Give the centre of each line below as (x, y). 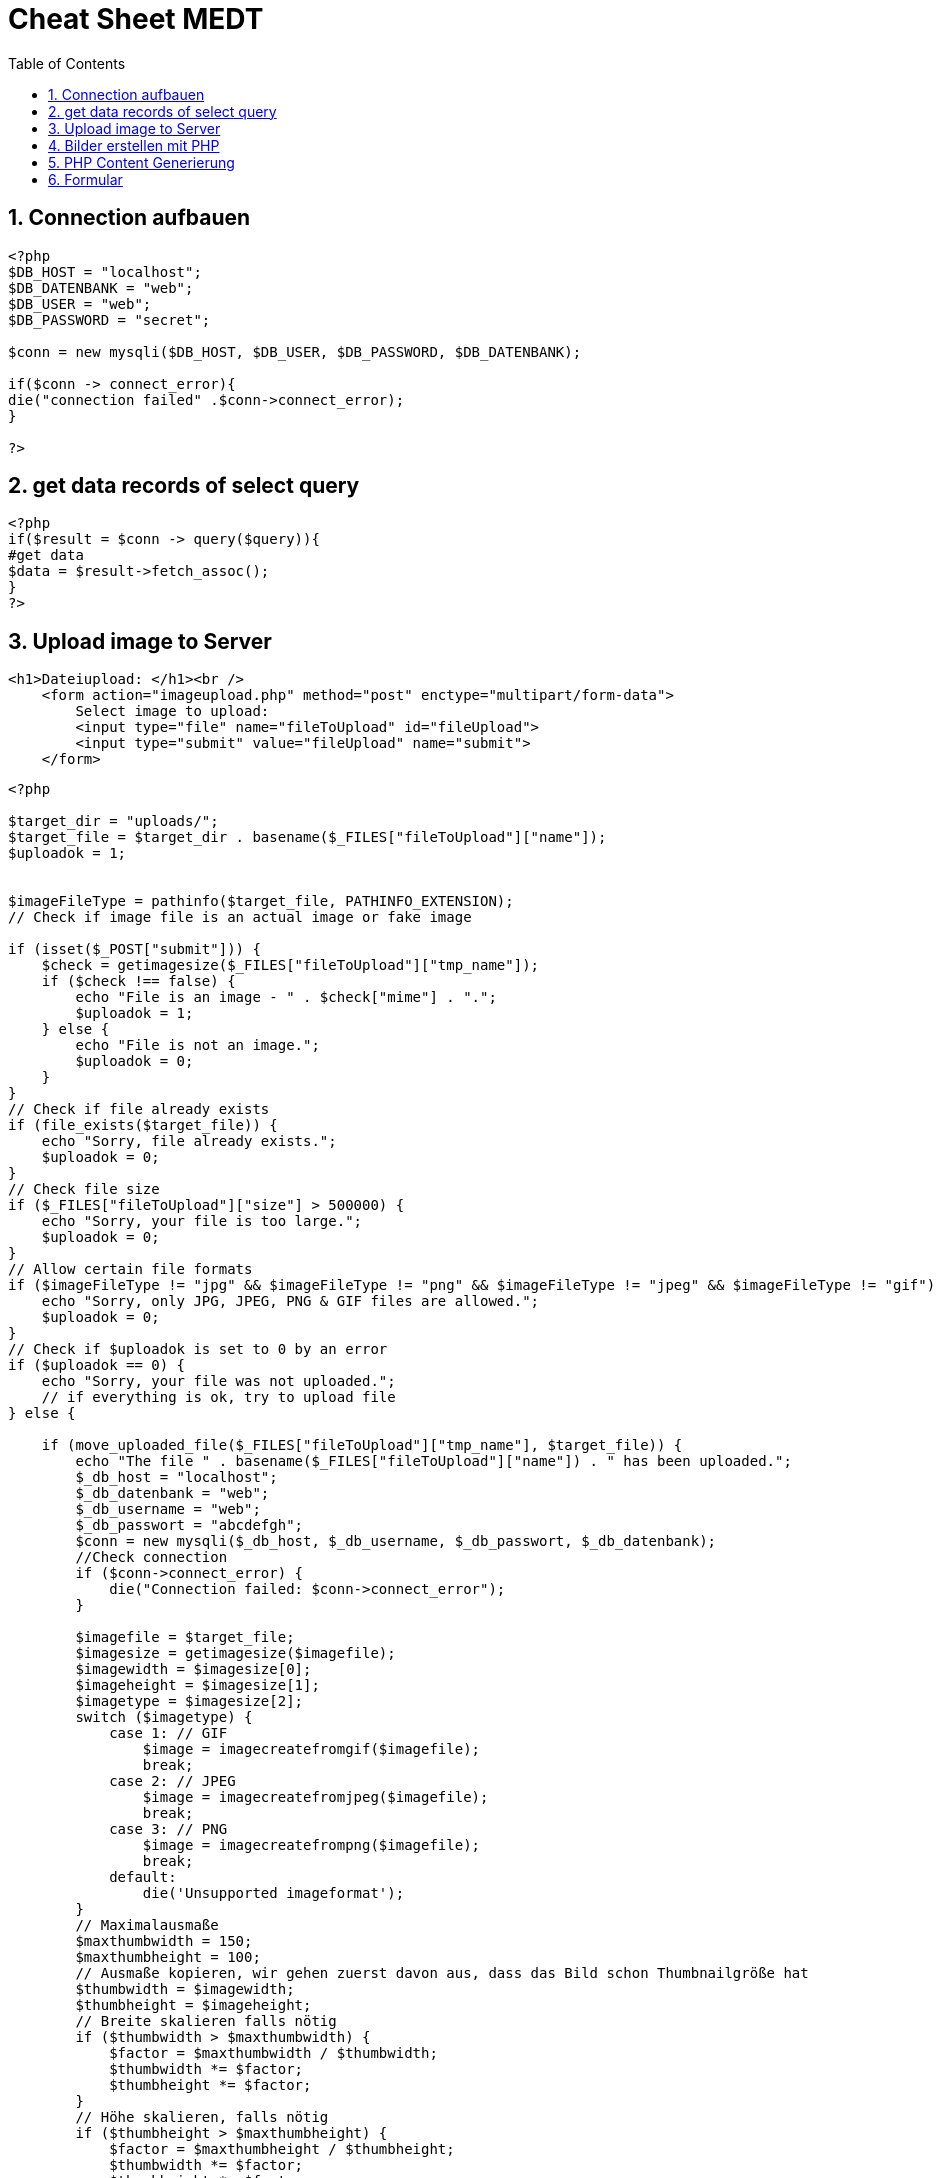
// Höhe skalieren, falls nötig (202, 2117)
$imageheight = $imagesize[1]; (197, 1685)
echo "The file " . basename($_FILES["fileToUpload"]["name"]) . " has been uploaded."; (433, 1461)
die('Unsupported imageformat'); (273, 1893)
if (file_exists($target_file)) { (143, 1125)
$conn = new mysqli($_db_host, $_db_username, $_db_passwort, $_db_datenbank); (396, 1541)
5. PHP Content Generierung (141, 162)
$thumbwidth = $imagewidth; (185, 1989)
